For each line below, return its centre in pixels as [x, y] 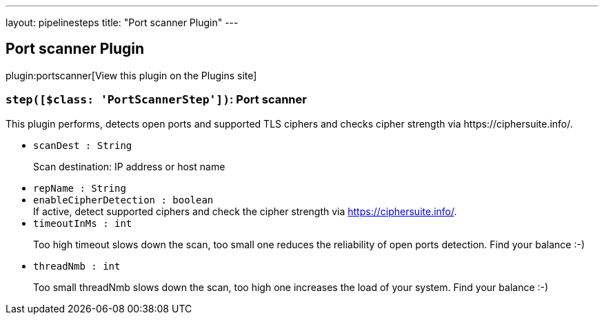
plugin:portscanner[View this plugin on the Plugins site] [131, 75]
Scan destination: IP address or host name [129, 166]
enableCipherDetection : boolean [123, 200]
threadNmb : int [77, 266]
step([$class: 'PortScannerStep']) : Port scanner [156, 100]
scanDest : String [83, 145]
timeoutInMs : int [83, 223]
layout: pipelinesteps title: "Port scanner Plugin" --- [122, 22]
